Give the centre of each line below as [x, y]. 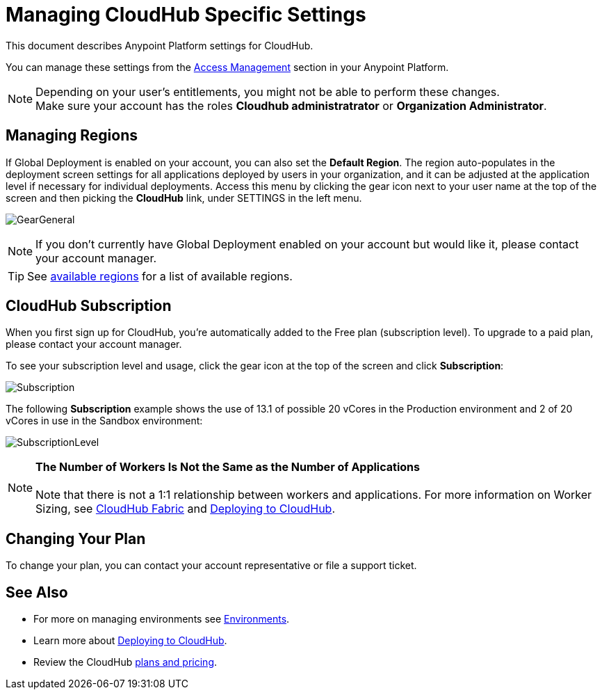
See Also [37, 592]
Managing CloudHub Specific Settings [186, 15]
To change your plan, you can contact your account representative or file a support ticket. [211, 566]
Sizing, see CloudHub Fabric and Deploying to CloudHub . [186, 509]
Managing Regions [72, 136]
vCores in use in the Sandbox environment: [104, 421]
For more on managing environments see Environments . [162, 619]
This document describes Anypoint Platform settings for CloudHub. [160, 45]
